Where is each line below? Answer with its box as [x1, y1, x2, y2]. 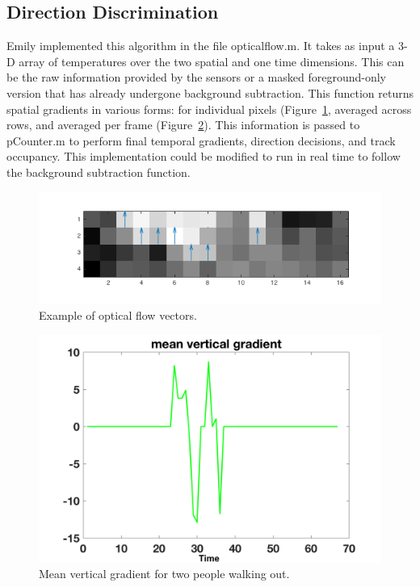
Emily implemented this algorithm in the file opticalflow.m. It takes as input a [6, 37, 395, 54]
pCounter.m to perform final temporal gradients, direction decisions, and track [6, 132, 396, 149]
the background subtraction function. [6, 163, 191, 180]
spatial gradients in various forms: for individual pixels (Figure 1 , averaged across [6, 100, 412, 117]
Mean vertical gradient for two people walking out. [39, 565, 290, 582]
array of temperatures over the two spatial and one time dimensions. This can [19, 52, 405, 69]
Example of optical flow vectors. [39, 306, 197, 323]
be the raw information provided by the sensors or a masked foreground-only [6, 69, 386, 86]
